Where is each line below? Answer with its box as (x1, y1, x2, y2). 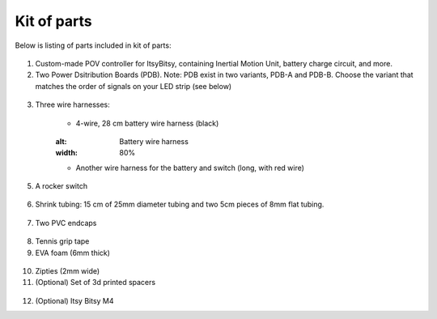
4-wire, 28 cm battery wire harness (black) (75, 118, 219, 128)
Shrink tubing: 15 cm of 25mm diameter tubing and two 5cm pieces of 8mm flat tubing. (35, 199, 325, 210)
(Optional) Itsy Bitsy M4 (35, 296, 114, 305)
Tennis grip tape (35, 236, 90, 246)
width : (55, 148, 78, 158)
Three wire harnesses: (35, 100, 111, 109)
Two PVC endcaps (35, 218, 97, 228)
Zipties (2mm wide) (35, 266, 100, 276)
